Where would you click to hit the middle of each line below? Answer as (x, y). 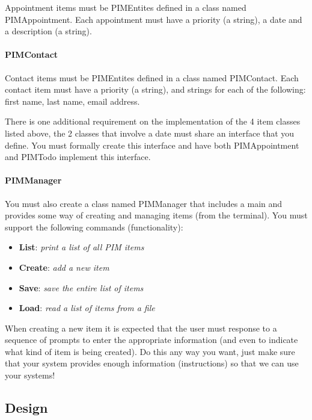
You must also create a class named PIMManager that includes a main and (144, 203)
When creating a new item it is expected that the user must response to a (141, 328)
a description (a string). (48, 31)
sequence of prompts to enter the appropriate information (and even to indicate (151, 340)
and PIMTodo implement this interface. (78, 157)
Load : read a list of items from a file (87, 308)
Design (26, 408)
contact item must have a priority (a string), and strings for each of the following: (155, 89)
